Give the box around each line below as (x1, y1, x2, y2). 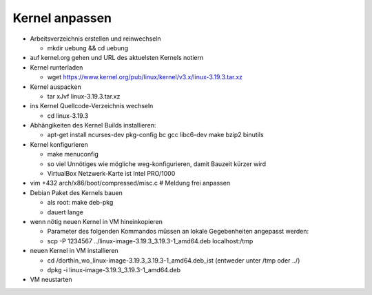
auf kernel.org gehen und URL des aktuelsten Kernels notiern (30, 54, 204, 62)
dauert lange (47, 207, 84, 216)
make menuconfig (47, 150, 99, 159)
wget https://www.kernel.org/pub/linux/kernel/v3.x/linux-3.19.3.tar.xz (47, 73, 243, 81)
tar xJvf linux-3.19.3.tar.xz (47, 92, 121, 100)
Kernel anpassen (12, 10, 112, 26)
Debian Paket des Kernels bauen (30, 188, 123, 196)
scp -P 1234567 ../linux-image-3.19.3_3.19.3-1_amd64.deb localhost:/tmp (47, 236, 254, 245)
